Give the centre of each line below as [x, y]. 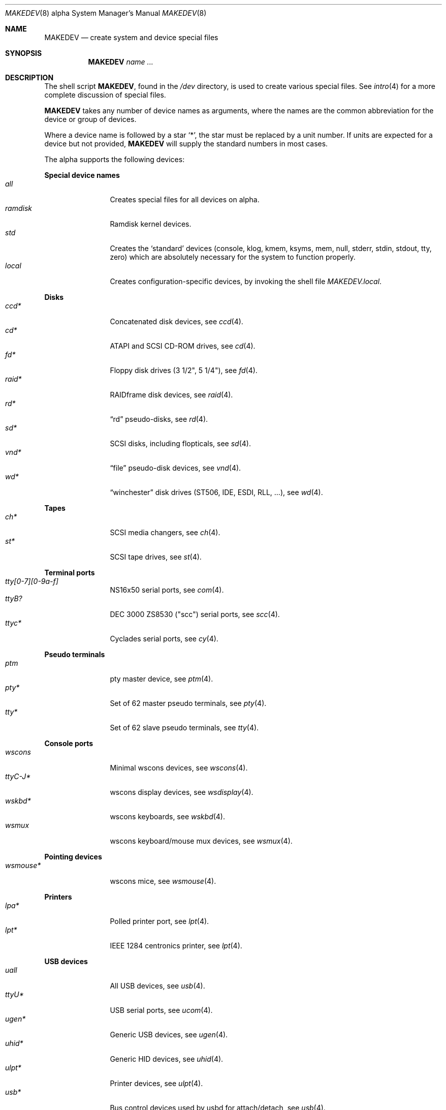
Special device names [82, 175]
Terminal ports [70, 573]
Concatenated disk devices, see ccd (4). [177, 321]
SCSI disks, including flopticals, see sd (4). [180, 443]
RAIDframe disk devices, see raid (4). [171, 395]
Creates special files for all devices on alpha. [185, 199]
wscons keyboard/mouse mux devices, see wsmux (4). [201, 841]
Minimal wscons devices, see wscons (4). [179, 768]
